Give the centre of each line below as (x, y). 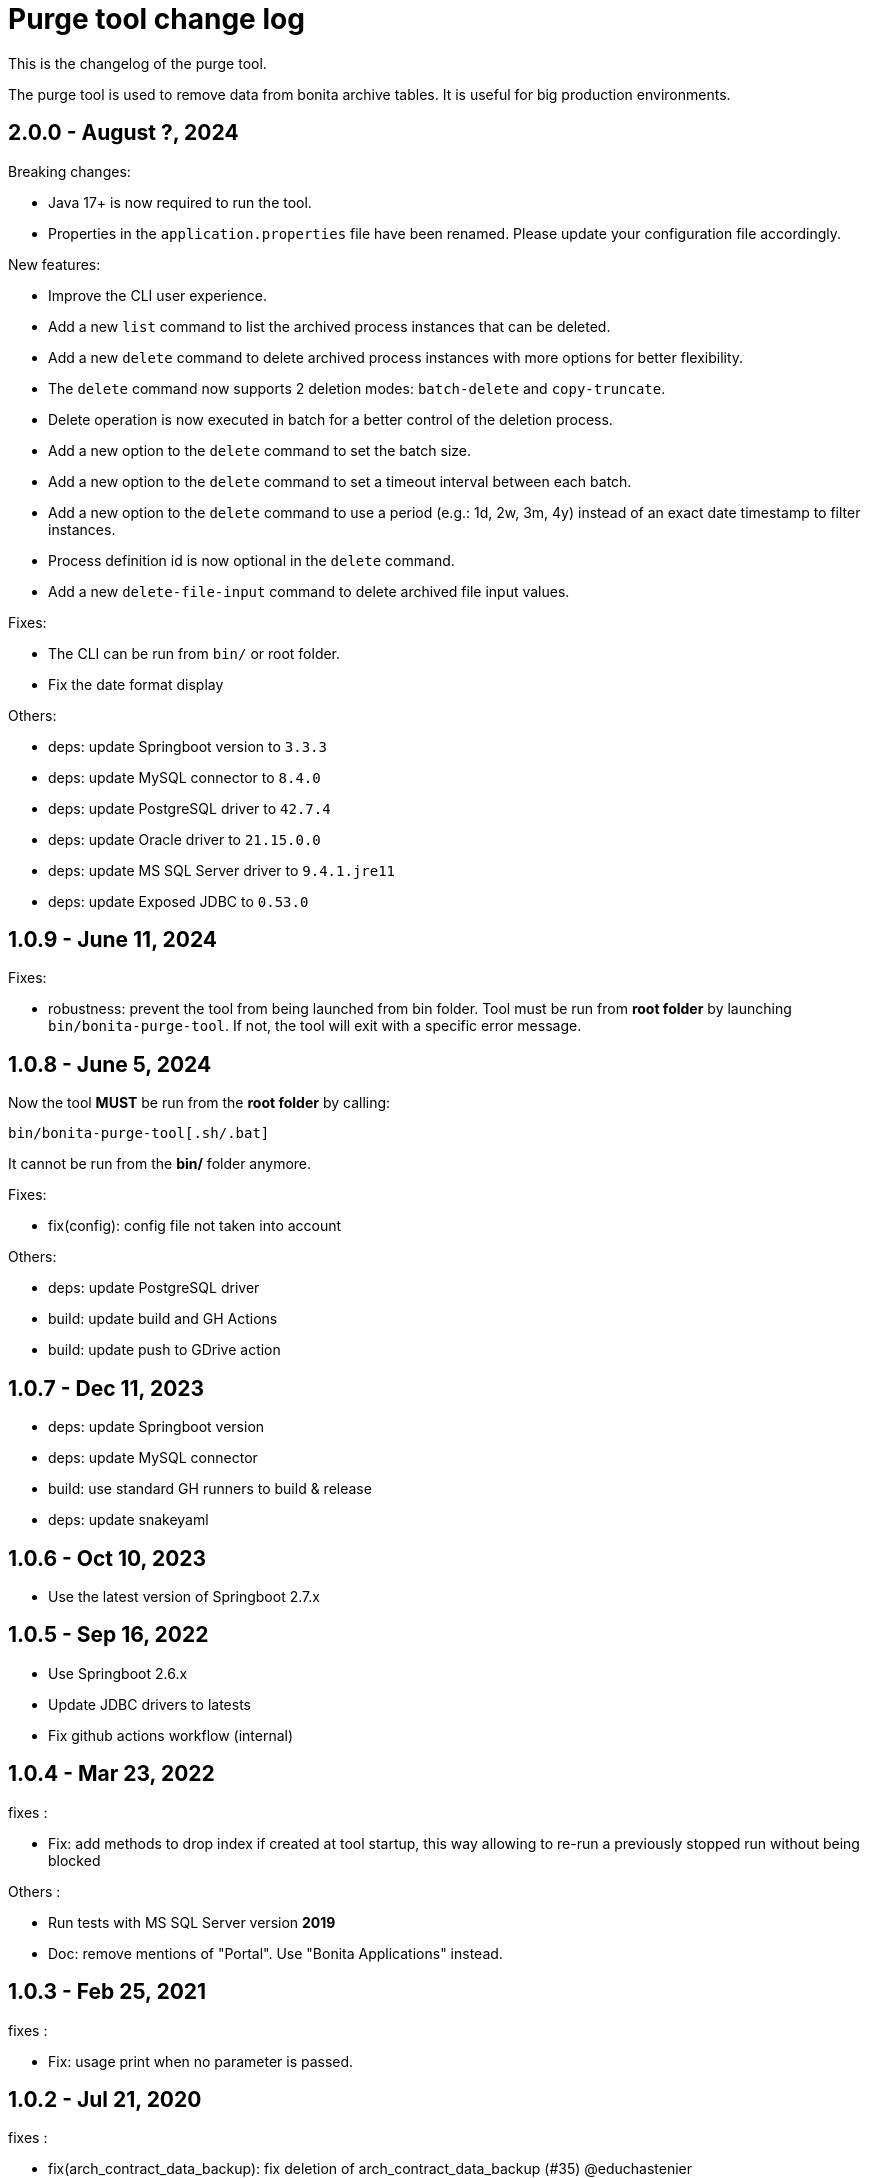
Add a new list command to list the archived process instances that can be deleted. (329, 326)
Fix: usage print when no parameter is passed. (201, 2061)
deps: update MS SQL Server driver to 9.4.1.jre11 (222, 870)
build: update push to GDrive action (164, 1350)
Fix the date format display (136, 684)
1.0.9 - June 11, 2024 (112, 940)
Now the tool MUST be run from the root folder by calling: (199, 1103)
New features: (54, 264)
